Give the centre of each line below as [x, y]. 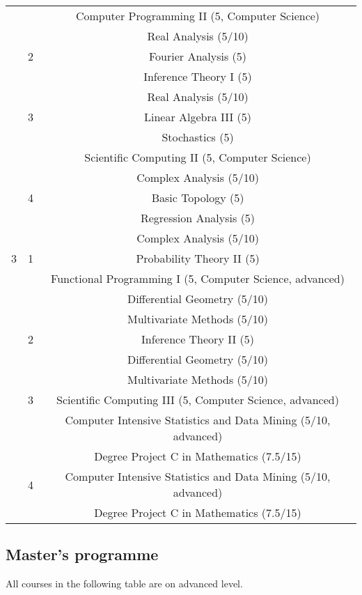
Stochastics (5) [198, 137]
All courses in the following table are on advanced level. [124, 584]
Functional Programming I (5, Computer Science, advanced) [198, 278]
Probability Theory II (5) [198, 258]
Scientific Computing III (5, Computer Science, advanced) [198, 400]
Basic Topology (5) [198, 198]
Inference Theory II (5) [198, 339]
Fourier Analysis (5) [198, 56]
